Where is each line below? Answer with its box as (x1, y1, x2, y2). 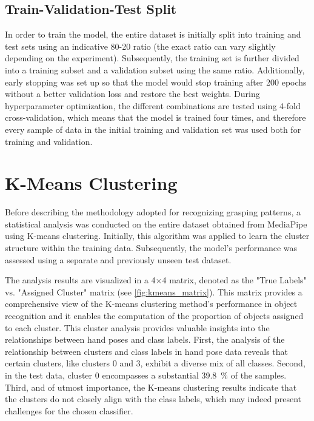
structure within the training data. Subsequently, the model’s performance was (5, 241, 297, 254)
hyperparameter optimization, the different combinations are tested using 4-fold (5, 99, 301, 112)
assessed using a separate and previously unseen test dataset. (5, 253, 232, 266)
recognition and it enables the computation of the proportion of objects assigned (5, 309, 304, 322)
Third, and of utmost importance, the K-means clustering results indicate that (5, 380, 297, 393)
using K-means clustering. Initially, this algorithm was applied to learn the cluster (5, 229, 310, 242)
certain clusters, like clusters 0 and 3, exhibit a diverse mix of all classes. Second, (5, 357, 306, 369)
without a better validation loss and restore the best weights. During (5, 87, 260, 100)
